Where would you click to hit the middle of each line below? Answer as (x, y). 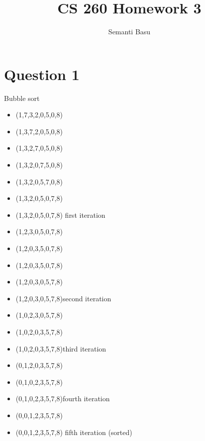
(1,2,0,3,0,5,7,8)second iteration (63, 298)
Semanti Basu (129, 32)
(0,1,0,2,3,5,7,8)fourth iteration (63, 398)
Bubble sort (22, 98)
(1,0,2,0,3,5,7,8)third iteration (61, 348)
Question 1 (42, 74)
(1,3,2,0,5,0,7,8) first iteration (60, 215)
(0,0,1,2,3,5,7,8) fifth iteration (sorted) (74, 432)
